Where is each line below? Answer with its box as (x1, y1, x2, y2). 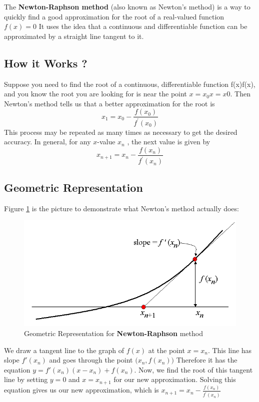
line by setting (4, 374, 48, 385)
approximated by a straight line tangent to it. (4, 30, 144, 41)
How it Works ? (4, 55, 87, 70)
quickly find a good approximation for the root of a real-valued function (4, 11, 224, 21)
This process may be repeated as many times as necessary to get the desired (4, 126, 237, 137)
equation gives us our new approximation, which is (4, 385, 159, 395)
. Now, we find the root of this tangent (134, 364, 253, 375)
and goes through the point (49, 355, 133, 365)
